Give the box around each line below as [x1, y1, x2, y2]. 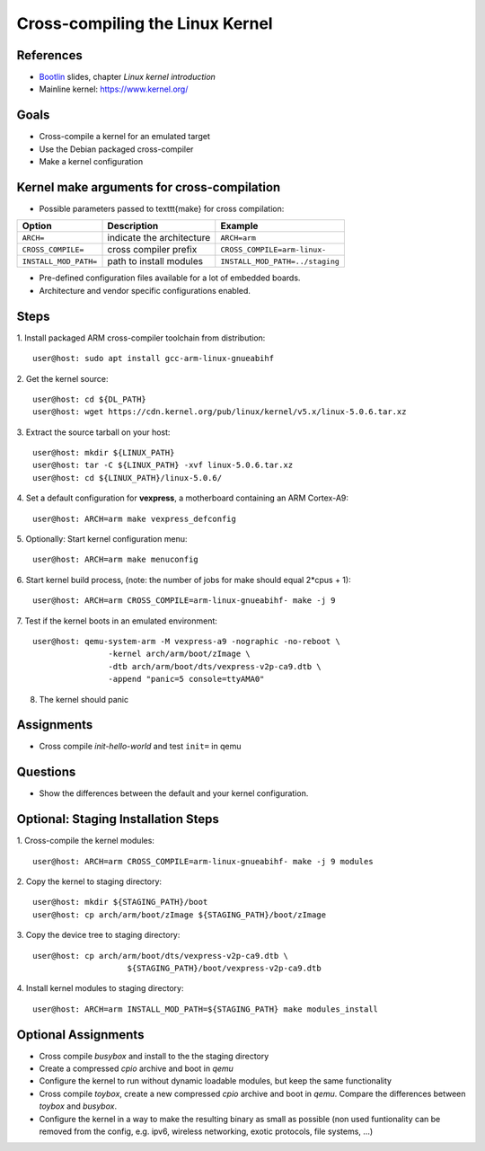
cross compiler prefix [107, 243, 198, 256]
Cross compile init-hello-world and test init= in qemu [39, 741, 242, 752]
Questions [16, 765, 76, 780]
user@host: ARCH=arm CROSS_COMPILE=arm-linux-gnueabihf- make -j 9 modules [32, 856, 374, 866]
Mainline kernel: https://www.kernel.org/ [39, 84, 189, 94]
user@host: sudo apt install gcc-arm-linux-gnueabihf [32, 353, 274, 364]
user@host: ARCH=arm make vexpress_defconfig [32, 513, 237, 524]
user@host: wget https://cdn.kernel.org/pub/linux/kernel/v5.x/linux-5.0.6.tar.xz [32, 407, 407, 417]
